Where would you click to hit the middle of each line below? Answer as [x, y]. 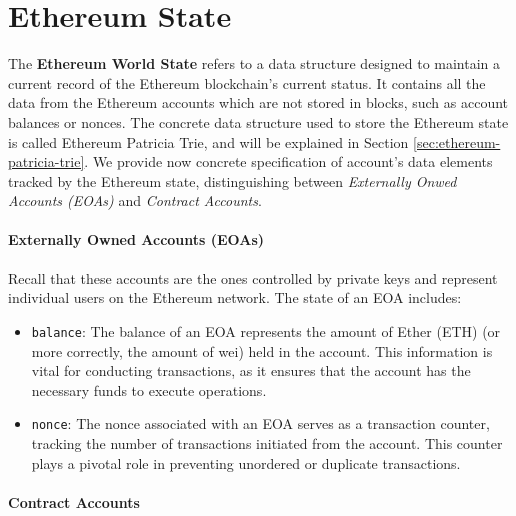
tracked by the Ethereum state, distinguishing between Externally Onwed [232, 180]
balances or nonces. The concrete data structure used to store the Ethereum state [258, 121]
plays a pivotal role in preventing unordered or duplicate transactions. [246, 462]
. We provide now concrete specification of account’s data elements [288, 161]
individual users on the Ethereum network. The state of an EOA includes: [235, 297]
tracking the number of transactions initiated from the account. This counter [267, 442]
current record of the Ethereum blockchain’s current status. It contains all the [247, 82]
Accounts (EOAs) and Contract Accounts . [135, 200]
